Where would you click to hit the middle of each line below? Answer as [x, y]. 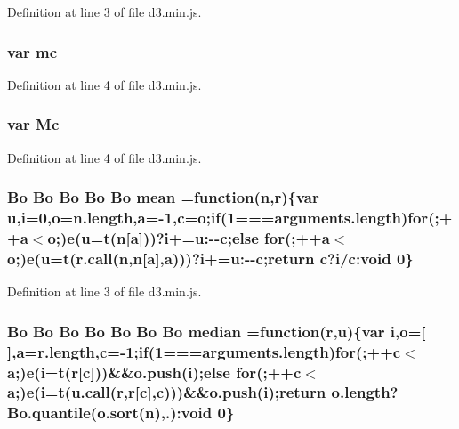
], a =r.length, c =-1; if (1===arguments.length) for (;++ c [204, 351]
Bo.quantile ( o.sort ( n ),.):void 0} [121, 413]
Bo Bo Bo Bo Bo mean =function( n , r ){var [163, 197]
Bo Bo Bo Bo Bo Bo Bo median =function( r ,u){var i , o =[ [217, 331]
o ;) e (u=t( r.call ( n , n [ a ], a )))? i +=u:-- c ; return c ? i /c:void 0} [210, 258]
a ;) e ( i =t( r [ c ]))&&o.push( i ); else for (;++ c [154, 372]
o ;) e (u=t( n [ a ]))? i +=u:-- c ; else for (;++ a [189, 237]
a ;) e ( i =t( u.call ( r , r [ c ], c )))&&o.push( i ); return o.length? [203, 392]
